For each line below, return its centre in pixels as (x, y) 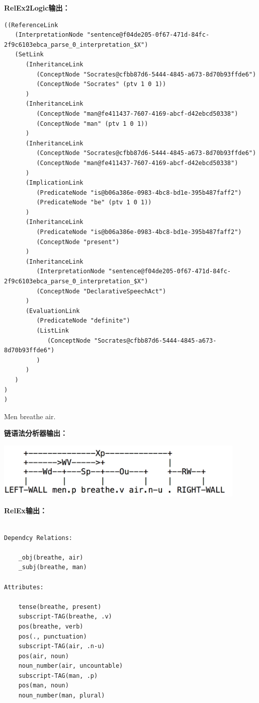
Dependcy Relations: (38, 538)
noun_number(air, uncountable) (71, 666)
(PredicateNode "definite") (83, 321)
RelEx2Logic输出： (37, 8)
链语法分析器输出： (36, 433)
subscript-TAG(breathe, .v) (65, 617)
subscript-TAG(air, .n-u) (62, 646)
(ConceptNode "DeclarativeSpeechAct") (101, 291)
